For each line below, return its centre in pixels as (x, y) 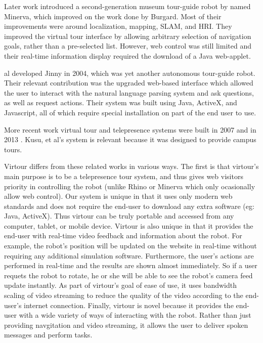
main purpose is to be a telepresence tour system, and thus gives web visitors (124, 176)
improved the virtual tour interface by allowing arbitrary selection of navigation (128, 36)
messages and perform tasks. (48, 335)
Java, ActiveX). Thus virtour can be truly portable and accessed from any (119, 216)
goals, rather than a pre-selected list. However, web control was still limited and (128, 46)
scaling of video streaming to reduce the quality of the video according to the (124, 295)
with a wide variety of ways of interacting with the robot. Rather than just (135, 315)
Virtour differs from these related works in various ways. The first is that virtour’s (131, 166)
